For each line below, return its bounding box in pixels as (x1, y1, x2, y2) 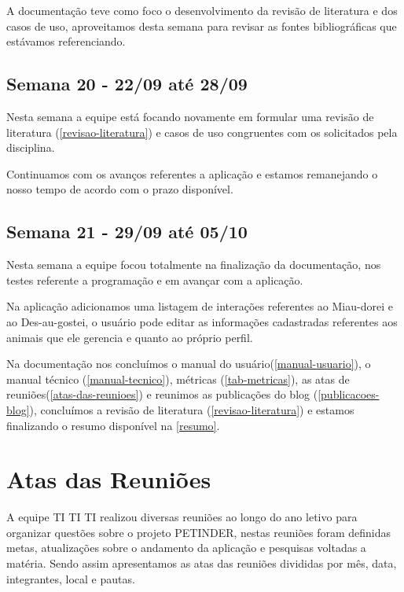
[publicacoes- (318, 386, 380, 403)
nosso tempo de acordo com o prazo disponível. (6, 181, 233, 197)
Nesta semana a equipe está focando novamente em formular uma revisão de (6, 108, 374, 124)
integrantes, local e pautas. (6, 570, 135, 586)
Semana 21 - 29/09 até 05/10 (6, 219, 248, 244)
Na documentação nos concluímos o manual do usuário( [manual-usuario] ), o (6, 355, 371, 372)
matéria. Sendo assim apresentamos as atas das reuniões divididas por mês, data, (6, 555, 397, 571)
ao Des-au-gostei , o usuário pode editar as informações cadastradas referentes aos (6, 313, 398, 329)
